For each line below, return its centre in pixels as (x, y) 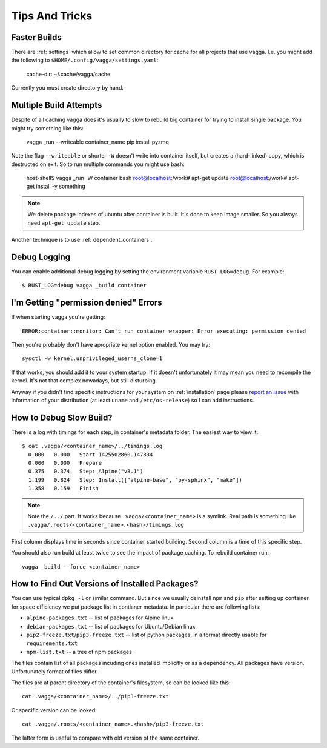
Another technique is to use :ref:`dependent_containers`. (82, 240)
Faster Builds (36, 37)
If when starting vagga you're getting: (58, 317)
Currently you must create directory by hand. (68, 88)
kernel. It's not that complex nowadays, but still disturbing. (84, 381)
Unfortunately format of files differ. (54, 671)
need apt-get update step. (64, 223)
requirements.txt (52, 643)
